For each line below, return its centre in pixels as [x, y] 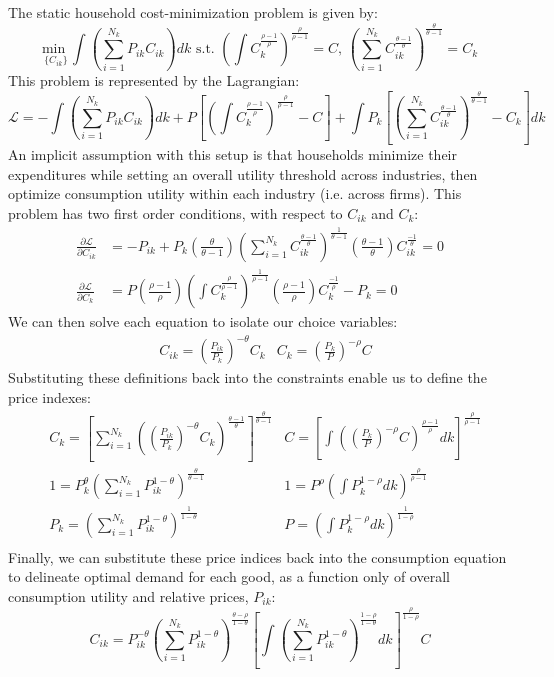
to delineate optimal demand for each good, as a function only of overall [229, 576]
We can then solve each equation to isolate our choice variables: [203, 321]
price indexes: [49, 397]
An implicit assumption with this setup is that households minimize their [232, 154]
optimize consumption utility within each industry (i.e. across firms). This [235, 193]
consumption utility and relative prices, [128, 595]
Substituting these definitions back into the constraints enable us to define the [247, 377]
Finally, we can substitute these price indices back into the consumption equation [257, 556]
